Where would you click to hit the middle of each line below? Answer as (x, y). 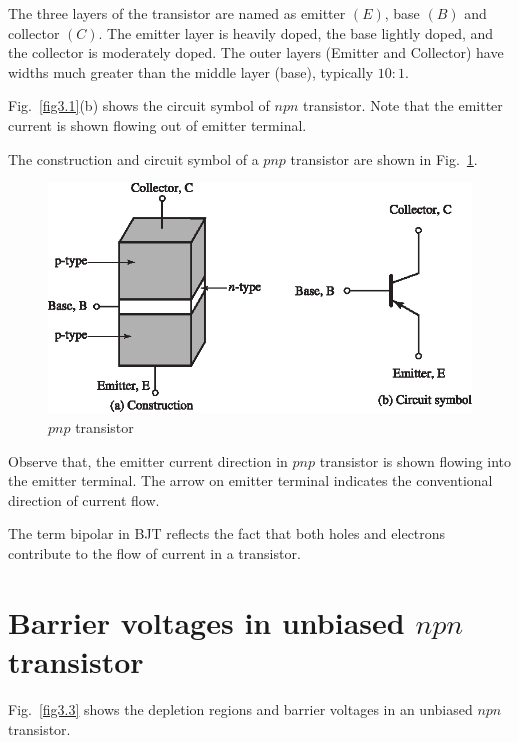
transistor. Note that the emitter (403, 105)
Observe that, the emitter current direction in (148, 460)
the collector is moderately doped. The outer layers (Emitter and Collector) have (256, 52)
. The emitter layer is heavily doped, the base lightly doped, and (296, 32)
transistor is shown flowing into (415, 460)
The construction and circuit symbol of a (133, 158)
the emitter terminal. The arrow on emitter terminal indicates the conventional (250, 480)
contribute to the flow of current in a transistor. (154, 553)
